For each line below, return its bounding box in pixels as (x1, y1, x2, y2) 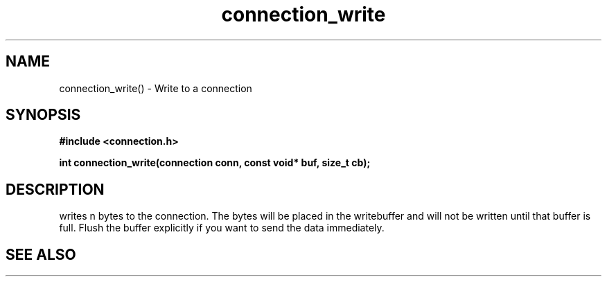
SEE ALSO (6, 245, 76, 263)
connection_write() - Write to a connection (59, 82, 252, 94)
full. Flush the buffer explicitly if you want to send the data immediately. (59, 222, 385, 234)
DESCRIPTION (6, 180, 105, 198)
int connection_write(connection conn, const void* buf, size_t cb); (59, 157, 371, 169)
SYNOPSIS (6, 106, 81, 124)
